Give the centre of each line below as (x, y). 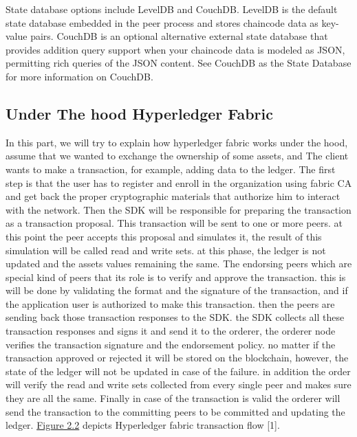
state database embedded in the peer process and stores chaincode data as (162, 22)
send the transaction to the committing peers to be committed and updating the (175, 411)
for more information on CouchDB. (79, 76)
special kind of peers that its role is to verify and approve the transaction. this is (176, 277)
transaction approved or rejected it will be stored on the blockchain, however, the (177, 358)
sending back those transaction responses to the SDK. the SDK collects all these (175, 317)
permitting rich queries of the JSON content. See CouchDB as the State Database (178, 63)
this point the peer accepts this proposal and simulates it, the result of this (164, 236)
